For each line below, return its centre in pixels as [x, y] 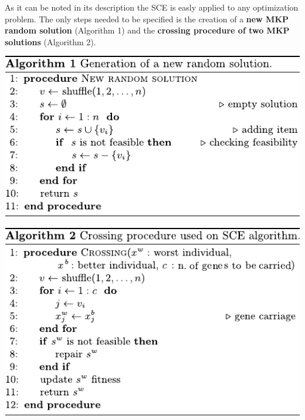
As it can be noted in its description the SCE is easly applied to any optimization [152, 7]
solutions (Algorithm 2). [50, 41]
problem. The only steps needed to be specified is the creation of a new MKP [147, 19]
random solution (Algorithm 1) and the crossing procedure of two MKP [147, 30]
